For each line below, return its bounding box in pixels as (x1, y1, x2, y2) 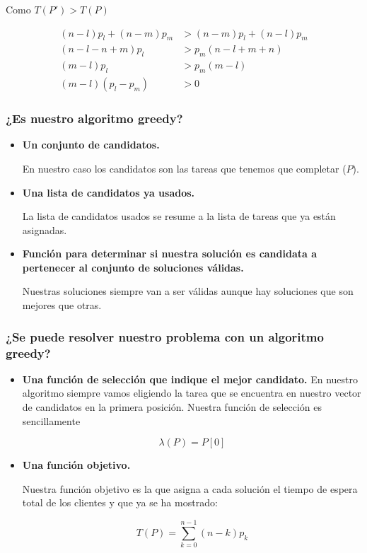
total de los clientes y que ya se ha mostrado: (22, 495, 218, 510)
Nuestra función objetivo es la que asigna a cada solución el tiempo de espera (22, 481, 358, 496)
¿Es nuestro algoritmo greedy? (6, 110, 183, 127)
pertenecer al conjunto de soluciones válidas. (22, 260, 244, 274)
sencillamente (22, 413, 81, 428)
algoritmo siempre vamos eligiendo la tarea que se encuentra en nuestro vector (22, 385, 361, 400)
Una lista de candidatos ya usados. (22, 185, 195, 199)
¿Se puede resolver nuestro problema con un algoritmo (6, 327, 324, 345)
